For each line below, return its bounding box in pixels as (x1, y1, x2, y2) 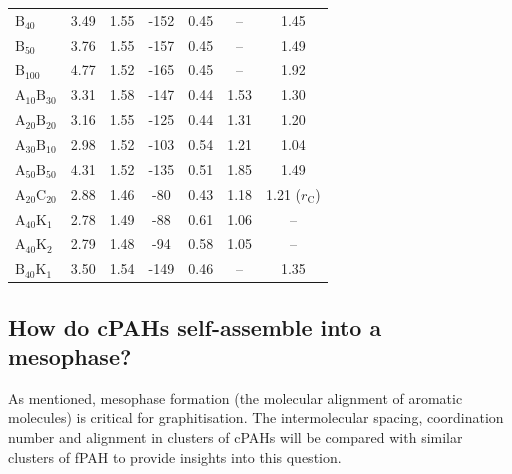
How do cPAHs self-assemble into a (8, 311, 382, 342)
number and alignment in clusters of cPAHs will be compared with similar (8, 427, 463, 448)
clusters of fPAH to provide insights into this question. (8, 446, 342, 467)
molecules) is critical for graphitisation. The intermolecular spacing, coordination (8, 407, 504, 428)
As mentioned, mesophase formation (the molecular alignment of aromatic (8, 387, 463, 408)
